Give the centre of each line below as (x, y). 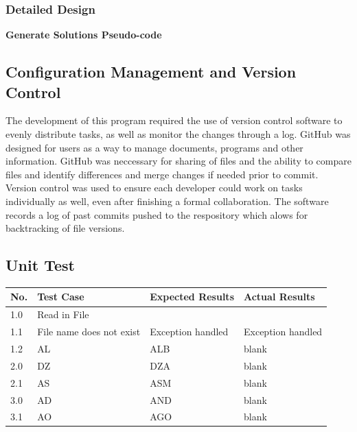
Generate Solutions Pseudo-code (84, 35)
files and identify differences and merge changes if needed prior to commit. (162, 174)
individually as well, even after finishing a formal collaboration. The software (167, 201)
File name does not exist (89, 332)
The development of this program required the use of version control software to (174, 120)
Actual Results (279, 297)
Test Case (61, 297)
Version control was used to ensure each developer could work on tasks (154, 188)
